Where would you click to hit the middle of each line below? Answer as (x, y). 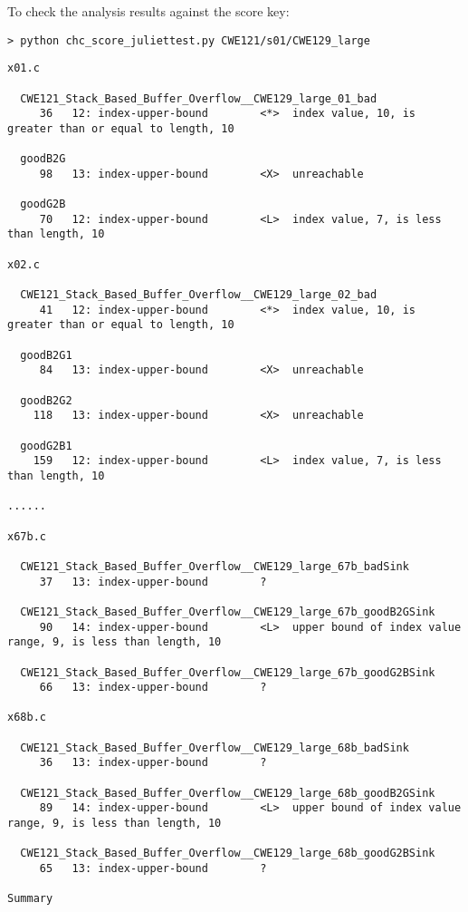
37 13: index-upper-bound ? (153, 582)
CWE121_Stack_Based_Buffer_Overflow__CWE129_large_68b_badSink (215, 747)
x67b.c (27, 536)
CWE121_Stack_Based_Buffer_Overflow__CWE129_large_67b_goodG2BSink (228, 672)
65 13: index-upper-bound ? (153, 869)
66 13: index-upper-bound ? (153, 688)
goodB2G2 (46, 400)
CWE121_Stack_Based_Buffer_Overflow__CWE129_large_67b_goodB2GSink (228, 611)
